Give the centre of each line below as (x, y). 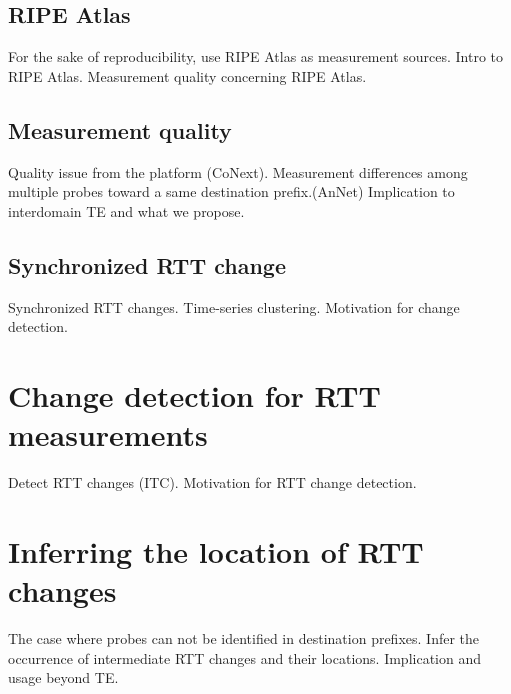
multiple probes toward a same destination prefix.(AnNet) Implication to (231, 191)
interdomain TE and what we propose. (126, 210)
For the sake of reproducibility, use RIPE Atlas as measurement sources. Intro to (256, 56)
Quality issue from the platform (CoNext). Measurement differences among (238, 171)
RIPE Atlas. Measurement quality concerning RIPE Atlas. (187, 75)
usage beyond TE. (63, 677)
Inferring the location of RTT (216, 550)
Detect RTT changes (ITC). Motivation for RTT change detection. (212, 482)
